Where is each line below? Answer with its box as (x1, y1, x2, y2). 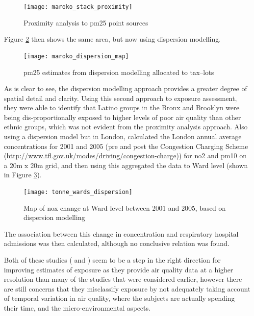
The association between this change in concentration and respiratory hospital (4, 228, 239, 239)
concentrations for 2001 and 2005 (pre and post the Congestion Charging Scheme (4, 141, 248, 151)
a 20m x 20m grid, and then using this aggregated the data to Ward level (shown (4, 160, 248, 170)
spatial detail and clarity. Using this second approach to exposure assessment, (4, 93, 237, 103)
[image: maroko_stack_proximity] (24, 3, 132, 10)
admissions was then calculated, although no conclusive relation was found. (4, 238, 229, 248)
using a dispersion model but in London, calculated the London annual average (4, 131, 242, 142)
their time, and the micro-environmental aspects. (4, 303, 151, 313)
